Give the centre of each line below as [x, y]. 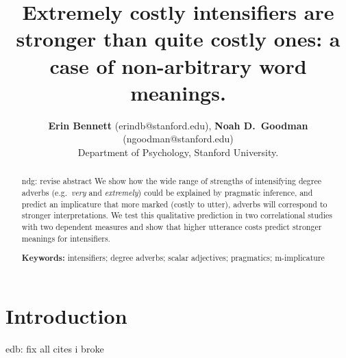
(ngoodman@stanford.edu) [178, 139]
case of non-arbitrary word [178, 65]
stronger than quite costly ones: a [178, 39]
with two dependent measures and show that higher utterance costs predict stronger [172, 226]
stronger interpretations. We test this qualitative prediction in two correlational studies [177, 215]
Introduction [66, 315]
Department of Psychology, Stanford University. [178, 152]
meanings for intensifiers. [66, 238]
